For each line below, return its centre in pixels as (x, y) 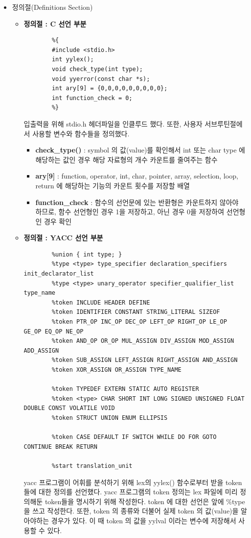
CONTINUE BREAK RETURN (60, 447)
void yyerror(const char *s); (101, 79)
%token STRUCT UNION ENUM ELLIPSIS (110, 418)
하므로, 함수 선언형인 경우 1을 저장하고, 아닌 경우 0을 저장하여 (130, 212)
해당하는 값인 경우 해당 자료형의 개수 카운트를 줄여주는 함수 (126, 159)
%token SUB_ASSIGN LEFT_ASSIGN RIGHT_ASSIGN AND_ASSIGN (145, 360)
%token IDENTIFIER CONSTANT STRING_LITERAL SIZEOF (136, 312)
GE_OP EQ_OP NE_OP (54, 331)
